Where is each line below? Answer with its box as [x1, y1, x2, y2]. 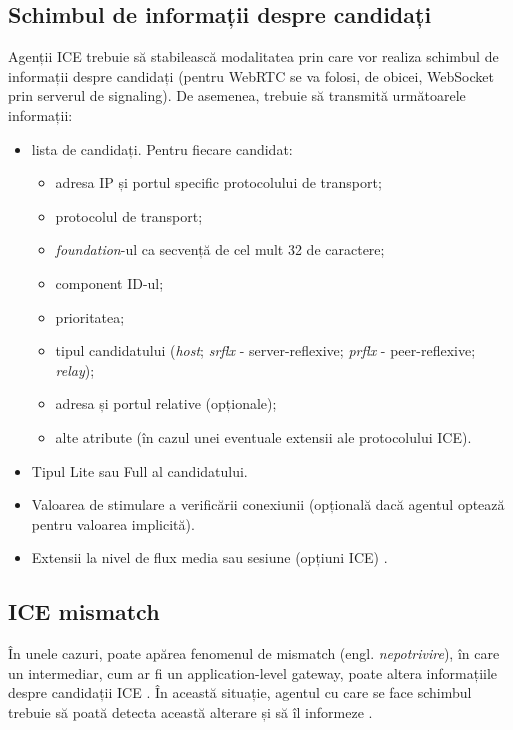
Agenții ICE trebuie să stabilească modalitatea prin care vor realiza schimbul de [8, 46, 499, 67]
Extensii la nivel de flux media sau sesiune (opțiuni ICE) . [31, 547, 388, 568]
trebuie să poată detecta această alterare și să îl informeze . [8, 701, 373, 722]
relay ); [55, 359, 95, 380]
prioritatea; [55, 306, 125, 327]
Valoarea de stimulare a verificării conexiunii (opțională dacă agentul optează [31, 494, 505, 515]
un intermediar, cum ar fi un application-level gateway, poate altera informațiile [8, 662, 498, 683]
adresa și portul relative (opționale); [55, 393, 277, 414]
